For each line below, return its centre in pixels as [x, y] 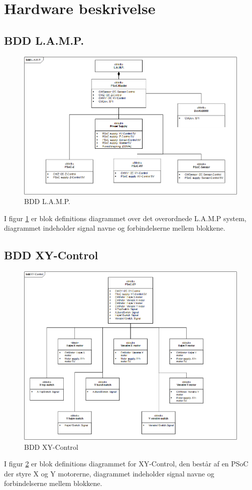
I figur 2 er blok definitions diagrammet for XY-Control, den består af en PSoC [126, 464]
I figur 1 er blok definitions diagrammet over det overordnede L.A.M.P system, [125, 218]
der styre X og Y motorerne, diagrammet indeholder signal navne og [109, 473]
